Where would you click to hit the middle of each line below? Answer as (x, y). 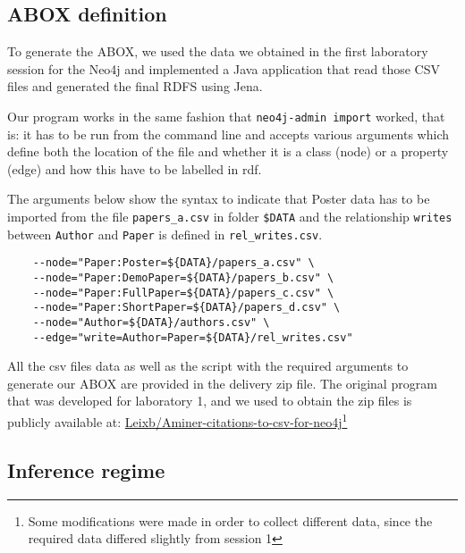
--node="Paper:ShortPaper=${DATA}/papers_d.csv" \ (186, 308)
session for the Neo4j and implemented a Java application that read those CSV (224, 68)
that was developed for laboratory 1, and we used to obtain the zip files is (210, 401)
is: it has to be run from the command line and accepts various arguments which (228, 134)
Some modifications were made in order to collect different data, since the (230, 520)
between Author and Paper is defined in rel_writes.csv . (165, 234)
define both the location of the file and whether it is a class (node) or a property (228, 151)
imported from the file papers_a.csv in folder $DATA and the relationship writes (230, 217)
